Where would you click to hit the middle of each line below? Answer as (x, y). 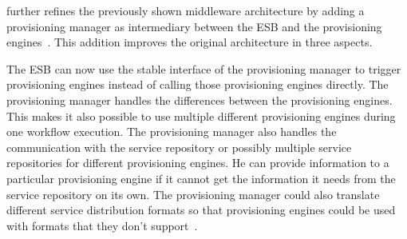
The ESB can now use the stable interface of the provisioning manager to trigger (204, 68)
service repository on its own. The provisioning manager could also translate (193, 194)
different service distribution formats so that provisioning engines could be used (201, 210)
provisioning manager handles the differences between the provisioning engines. (200, 100)
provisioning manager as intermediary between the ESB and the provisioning (194, 26)
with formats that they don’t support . (102, 225)
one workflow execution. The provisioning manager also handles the (172, 131)
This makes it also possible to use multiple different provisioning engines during (201, 116)
